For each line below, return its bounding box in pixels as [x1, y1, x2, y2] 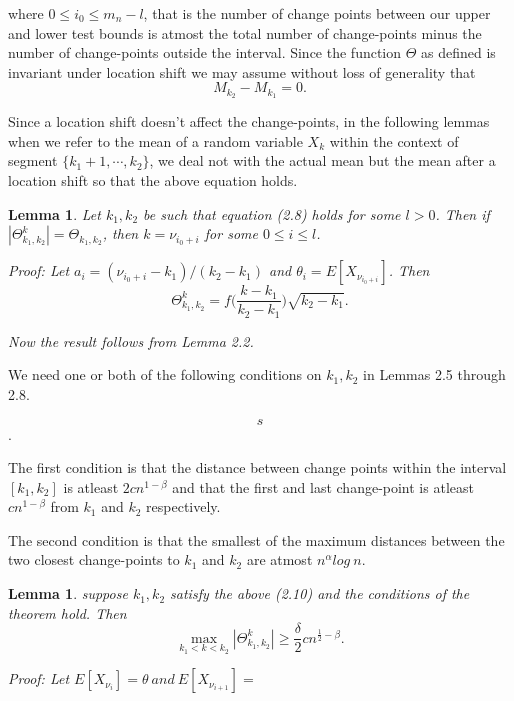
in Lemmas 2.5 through [363, 364, 506, 385]
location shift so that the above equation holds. [8, 170, 298, 191]
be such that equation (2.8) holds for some [143, 203, 401, 224]
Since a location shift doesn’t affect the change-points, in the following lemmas [8, 111, 490, 132]
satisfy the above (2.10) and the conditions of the [170, 583, 470, 604]
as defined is [421, 42, 496, 63]
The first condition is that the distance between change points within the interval [8, 457, 507, 478]
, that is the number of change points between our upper [143, 3, 491, 23]
